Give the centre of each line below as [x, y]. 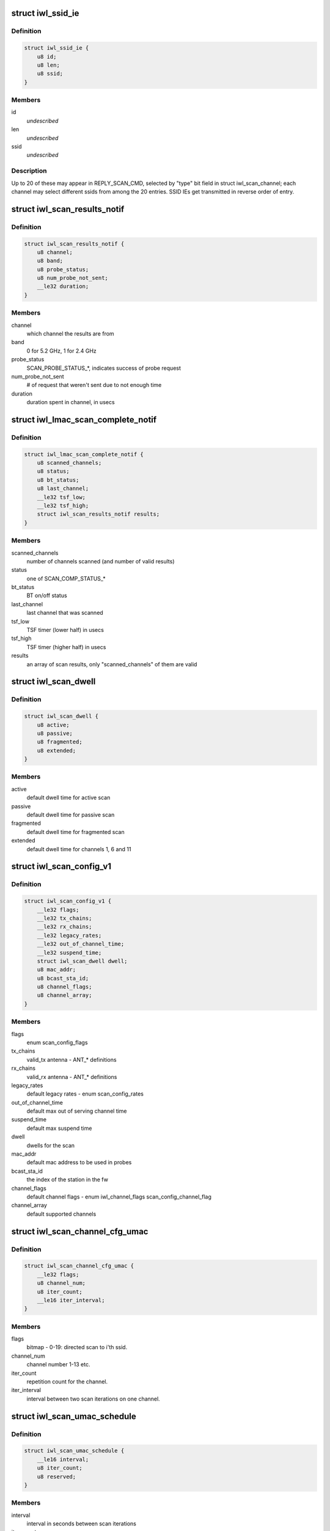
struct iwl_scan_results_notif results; [98, 514]
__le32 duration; [63, 287]
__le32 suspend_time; [69, 953]
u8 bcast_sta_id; [63, 978]
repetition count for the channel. [67, 1382]
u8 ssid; [50, 74]
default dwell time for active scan [68, 798]
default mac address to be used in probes [79, 1162]
